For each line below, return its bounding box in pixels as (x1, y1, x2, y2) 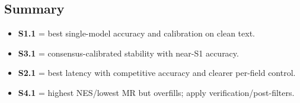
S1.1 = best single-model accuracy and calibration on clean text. (18, 27, 255, 39)
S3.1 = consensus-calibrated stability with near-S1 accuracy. (18, 46, 239, 59)
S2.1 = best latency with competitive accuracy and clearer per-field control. (18, 67, 296, 79)
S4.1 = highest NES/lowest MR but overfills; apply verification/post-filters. (18, 86, 295, 98)
